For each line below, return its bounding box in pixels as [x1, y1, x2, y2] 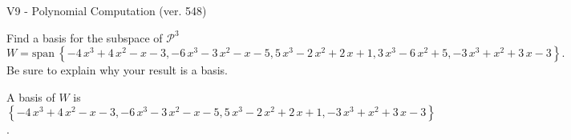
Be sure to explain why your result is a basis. [6, 62, 229, 78]
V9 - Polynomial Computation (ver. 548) [6, 2, 207, 18]
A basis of [6, 88, 55, 105]
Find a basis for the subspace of [6, 29, 163, 46]
